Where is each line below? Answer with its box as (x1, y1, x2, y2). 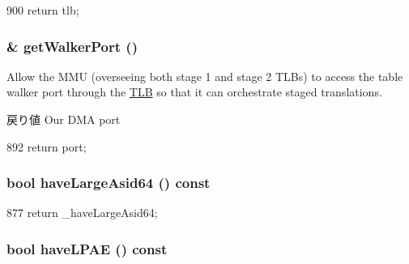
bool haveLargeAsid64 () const (6, 172, 211, 193)
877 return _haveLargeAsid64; (6, 204, 158, 221)
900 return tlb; (6, 2, 79, 18)
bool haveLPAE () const (6, 238, 168, 258)
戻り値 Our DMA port (6, 111, 121, 127)
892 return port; (6, 138, 87, 155)
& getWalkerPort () (6, 36, 138, 56)
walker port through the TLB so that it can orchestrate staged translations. (6, 83, 382, 100)
